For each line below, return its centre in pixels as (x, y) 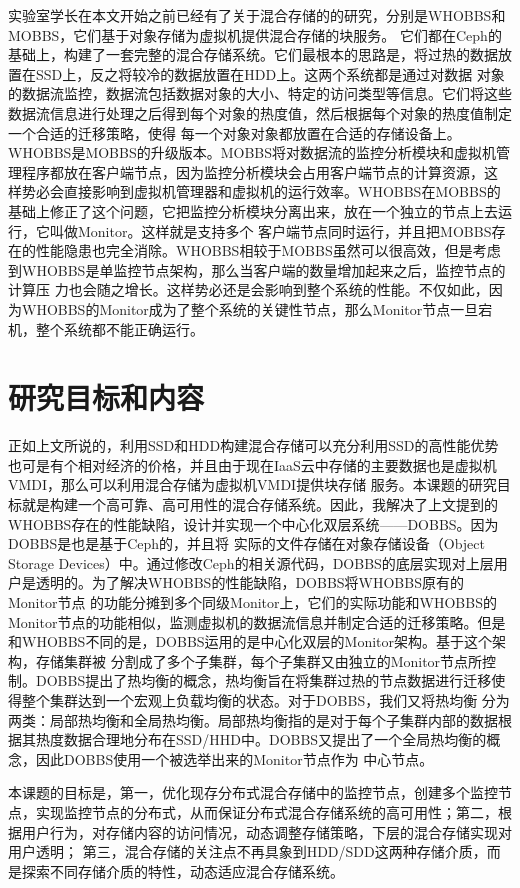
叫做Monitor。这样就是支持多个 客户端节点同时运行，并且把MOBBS (270, 230)
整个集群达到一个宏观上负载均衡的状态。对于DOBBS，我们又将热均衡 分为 (265, 699)
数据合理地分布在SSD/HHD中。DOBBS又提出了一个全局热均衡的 (275, 739)
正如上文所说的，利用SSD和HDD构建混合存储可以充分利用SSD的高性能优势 (253, 445)
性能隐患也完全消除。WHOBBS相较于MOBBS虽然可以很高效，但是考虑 (268, 250)
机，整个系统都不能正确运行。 (106, 328)
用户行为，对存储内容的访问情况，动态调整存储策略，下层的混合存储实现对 (266, 831)
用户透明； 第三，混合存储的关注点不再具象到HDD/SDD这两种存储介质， (247, 851)
